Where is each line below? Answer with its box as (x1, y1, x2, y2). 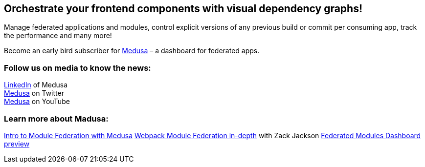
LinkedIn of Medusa (4, 81, 68, 89)
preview (4, 139, 30, 148)
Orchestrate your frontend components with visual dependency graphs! (4, 2, 363, 15)
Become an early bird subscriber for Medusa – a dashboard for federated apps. (4, 46, 260, 55)
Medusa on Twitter (4, 89, 64, 98)
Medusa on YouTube (4, 97, 70, 106)
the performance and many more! (4, 31, 112, 40)
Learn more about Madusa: (4, 113, 109, 124)
